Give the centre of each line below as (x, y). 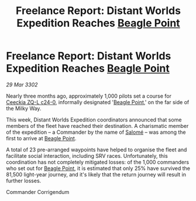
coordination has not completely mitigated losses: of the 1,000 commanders (97, 162)
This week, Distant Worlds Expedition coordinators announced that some (94, 119)
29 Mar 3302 (22, 84)
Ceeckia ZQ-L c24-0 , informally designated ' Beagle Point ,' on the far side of (98, 102)
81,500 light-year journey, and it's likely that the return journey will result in (96, 174)
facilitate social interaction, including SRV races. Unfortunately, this (87, 155)
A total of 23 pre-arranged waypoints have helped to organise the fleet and (97, 150)
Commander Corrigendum (38, 192)
